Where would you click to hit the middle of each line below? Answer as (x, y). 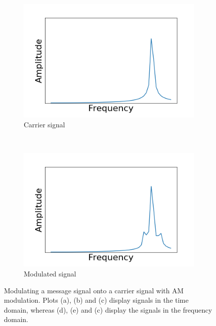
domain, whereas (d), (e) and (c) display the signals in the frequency (108, 309)
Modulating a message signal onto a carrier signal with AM (94, 290)
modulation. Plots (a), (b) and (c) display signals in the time (96, 300)
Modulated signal (50, 274)
